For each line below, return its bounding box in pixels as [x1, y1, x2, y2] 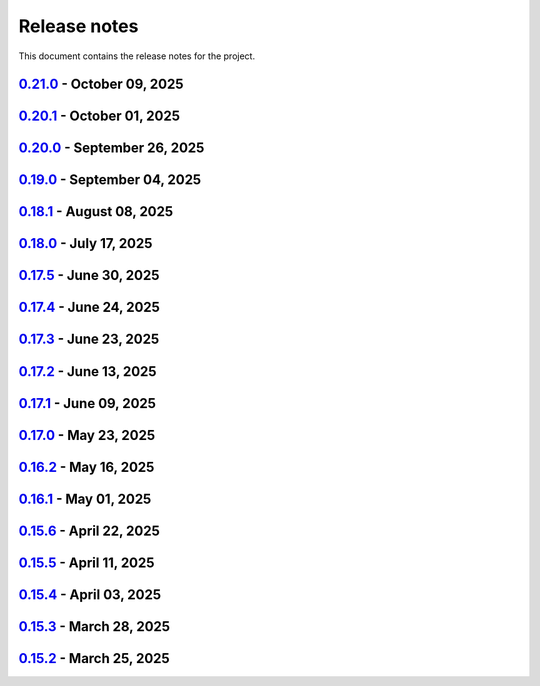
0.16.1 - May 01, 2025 [18, 490, 152, 507]
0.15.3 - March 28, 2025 [18, 618, 170, 635]
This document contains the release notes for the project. [18, 50, 255, 62]
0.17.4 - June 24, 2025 [18, 299, 160, 316]
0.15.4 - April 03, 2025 [18, 586, 162, 603]
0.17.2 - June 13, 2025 [18, 363, 157, 380]
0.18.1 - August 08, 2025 [18, 203, 174, 220]
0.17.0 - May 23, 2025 [18, 426, 156, 444]
